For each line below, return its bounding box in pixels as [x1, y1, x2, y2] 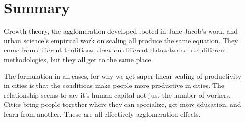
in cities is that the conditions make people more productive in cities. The [4, 80, 225, 90]
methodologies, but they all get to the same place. [4, 54, 153, 64]
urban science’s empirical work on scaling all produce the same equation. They [4, 35, 238, 45]
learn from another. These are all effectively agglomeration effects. [4, 108, 201, 119]
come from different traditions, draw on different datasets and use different [4, 45, 227, 55]
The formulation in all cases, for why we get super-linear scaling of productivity [4, 70, 242, 81]
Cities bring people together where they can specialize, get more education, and [4, 99, 241, 109]
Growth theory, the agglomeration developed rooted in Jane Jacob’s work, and [4, 26, 238, 36]
